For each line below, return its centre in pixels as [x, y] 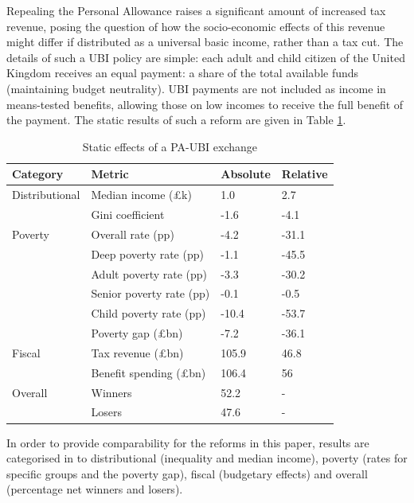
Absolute [246, 174]
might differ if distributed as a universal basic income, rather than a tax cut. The [205, 42]
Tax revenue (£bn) [137, 352]
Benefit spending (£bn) [148, 372]
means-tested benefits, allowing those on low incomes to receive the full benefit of [205, 104]
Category [38, 174]
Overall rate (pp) [133, 234]
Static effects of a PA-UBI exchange [170, 146]
